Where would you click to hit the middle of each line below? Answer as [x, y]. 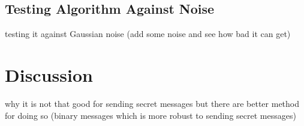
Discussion [49, 74]
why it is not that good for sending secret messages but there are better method [152, 103]
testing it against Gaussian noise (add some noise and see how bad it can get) [148, 34]
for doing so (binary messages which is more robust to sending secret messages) [151, 115]
